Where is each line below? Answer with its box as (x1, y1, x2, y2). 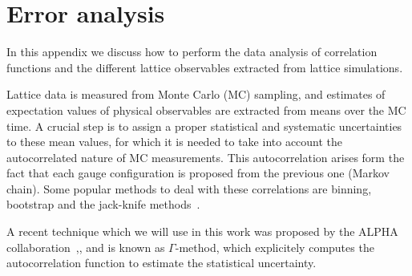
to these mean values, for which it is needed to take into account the (6, 133, 343, 150)
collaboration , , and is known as (6, 238, 165, 255)
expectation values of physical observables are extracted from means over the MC (6, 101, 406, 118)
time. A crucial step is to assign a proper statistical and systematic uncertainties (6, 117, 402, 134)
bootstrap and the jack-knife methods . (6, 196, 200, 213)
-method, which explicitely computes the (175, 238, 374, 255)
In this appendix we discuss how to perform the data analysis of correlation (6, 43, 378, 60)
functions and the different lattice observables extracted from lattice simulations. (6, 59, 403, 75)
